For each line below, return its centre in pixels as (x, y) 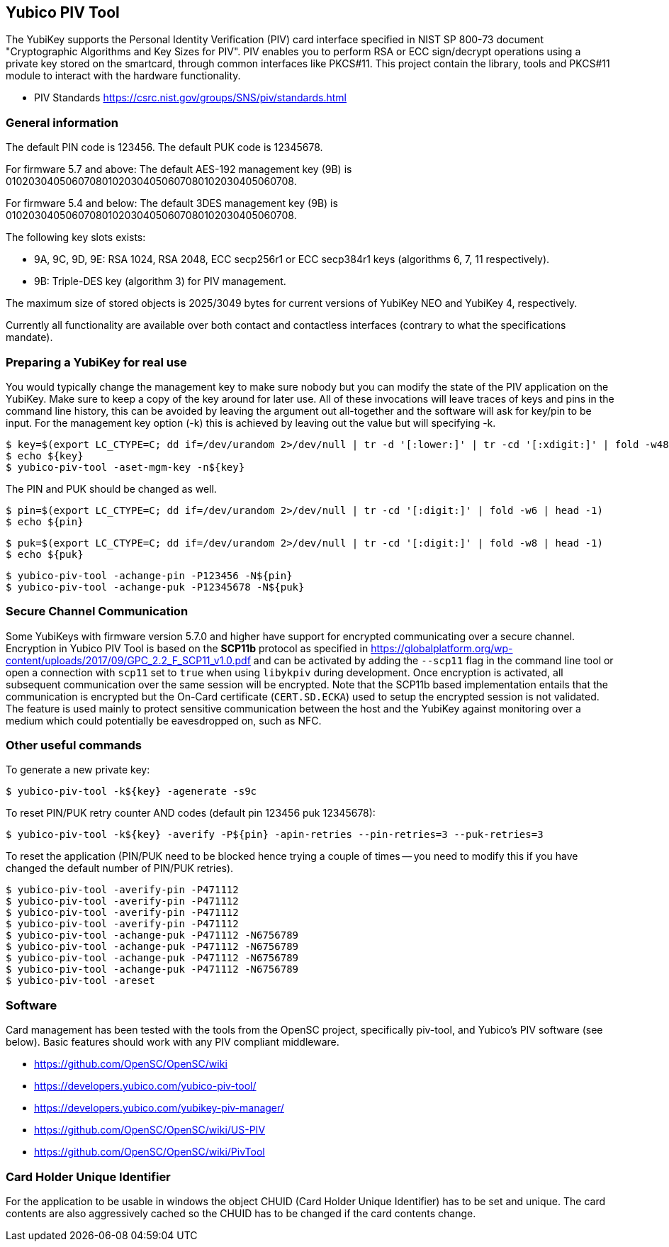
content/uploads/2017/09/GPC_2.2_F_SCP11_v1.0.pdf (128, 660)
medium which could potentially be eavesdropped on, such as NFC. (164, 720)
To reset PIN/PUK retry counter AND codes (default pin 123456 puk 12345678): (191, 813)
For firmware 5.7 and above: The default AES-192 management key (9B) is (179, 169)
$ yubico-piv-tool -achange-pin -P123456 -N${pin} (149, 575)
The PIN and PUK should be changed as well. (111, 488)
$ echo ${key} (45, 455)
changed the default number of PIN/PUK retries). (120, 868)
